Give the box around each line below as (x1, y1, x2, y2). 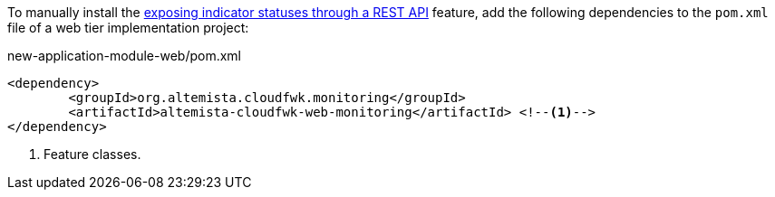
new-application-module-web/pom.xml (7, 48, 241, 63)
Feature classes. (44, 146, 141, 162)
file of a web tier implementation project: (7, 20, 249, 35)
